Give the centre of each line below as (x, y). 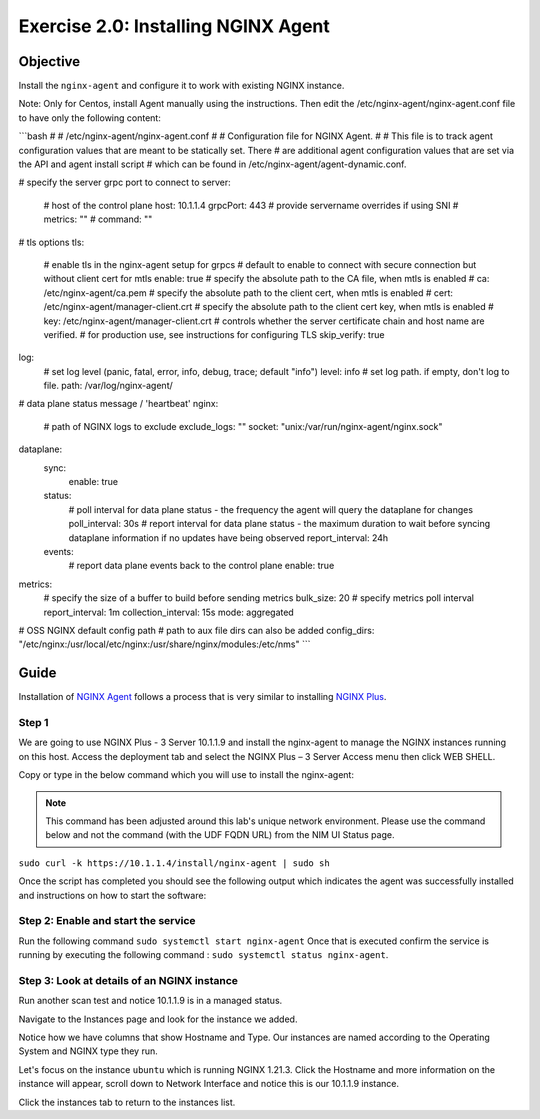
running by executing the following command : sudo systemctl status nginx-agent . (203, 955)
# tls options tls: (51, 242)
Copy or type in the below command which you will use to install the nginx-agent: (186, 775)
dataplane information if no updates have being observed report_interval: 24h (228, 537)
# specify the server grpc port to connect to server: (125, 182)
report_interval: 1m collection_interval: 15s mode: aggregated (168, 612)
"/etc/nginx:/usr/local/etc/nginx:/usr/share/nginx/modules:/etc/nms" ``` (164, 644)
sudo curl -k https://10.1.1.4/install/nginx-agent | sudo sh (174, 863)
